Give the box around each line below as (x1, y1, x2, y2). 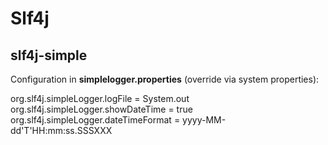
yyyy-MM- (182, 114, 227, 126)
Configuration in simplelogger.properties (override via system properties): (10, 73, 320, 85)
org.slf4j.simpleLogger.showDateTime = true (10, 103, 193, 115)
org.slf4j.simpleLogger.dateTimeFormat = (10, 114, 181, 126)
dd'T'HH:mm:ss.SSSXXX (10, 125, 113, 136)
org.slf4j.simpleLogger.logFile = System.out (10, 93, 190, 104)
